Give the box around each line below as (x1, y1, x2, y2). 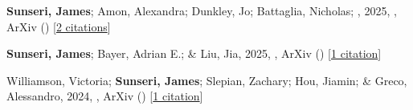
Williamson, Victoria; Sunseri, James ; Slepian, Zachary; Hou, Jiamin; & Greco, (6, 71, 407, 88)
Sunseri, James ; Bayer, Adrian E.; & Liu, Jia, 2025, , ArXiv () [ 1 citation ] (6, 45, 382, 62)
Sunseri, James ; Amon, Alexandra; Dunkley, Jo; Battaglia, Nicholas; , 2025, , (6, 2, 397, 18)
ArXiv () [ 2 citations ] (6, 18, 111, 35)
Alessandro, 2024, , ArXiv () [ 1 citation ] (6, 88, 203, 104)
